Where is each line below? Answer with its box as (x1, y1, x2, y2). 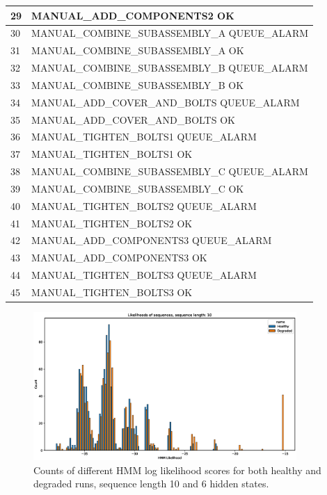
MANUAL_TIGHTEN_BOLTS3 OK (31, 285, 193, 299)
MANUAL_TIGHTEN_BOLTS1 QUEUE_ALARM (31, 129, 257, 144)
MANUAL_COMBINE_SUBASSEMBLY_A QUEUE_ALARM (31, 26, 309, 40)
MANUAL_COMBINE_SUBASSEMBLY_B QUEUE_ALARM (31, 60, 308, 75)
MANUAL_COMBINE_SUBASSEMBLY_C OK (31, 181, 244, 195)
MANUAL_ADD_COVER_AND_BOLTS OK (31, 112, 235, 127)
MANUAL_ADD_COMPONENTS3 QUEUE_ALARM (31, 233, 272, 247)
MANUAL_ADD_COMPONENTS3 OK (31, 250, 207, 265)
